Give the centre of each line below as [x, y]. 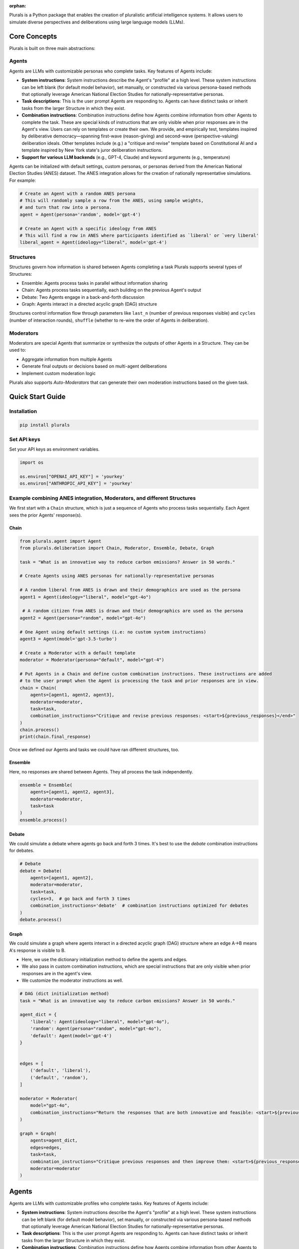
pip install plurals [45, 425]
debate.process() [41, 920]
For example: [23, 180]
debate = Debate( [41, 871]
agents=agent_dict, [54, 1141]
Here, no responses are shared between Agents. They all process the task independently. [101, 771]
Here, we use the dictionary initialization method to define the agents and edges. [105, 960]
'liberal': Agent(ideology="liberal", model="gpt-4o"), [100, 1021]
